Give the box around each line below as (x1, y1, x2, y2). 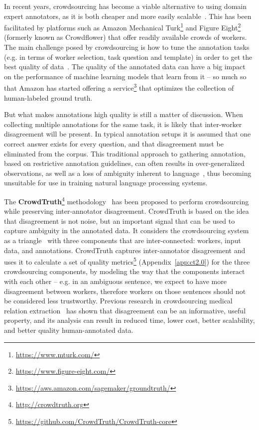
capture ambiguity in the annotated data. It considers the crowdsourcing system (4, 225, 249, 236)
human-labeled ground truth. (4, 92, 93, 103)
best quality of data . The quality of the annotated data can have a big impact (4, 61, 246, 72)
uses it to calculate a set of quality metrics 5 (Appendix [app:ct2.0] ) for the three (4, 255, 250, 267)
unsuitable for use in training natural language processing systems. (4, 177, 208, 188)
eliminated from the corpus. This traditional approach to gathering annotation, (4, 148, 246, 158)
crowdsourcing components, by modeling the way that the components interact (4, 266, 245, 277)
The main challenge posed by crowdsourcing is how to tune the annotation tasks (4, 42, 250, 52)
